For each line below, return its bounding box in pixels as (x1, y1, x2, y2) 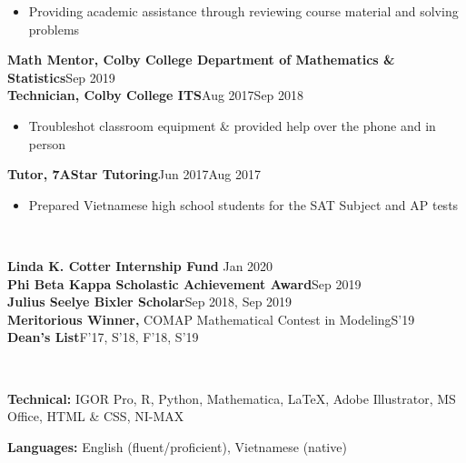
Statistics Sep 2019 (7, 67, 115, 86)
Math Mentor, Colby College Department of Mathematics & (7, 50, 395, 69)
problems (28, 19, 80, 38)
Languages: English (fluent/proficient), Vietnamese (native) (7, 437, 347, 456)
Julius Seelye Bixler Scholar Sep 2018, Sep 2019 (7, 292, 292, 311)
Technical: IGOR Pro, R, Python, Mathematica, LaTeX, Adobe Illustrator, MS (7, 388, 456, 408)
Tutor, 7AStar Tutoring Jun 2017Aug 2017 (7, 165, 262, 184)
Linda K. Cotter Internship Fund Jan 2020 (7, 256, 273, 275)
